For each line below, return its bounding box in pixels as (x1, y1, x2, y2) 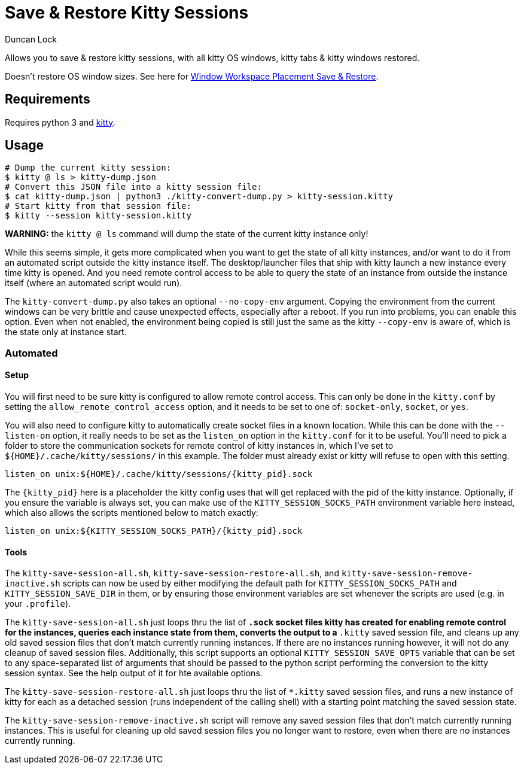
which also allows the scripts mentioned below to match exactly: (5, 507, 258, 518)
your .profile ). (5, 598, 71, 609)
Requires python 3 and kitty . (5, 117, 115, 127)
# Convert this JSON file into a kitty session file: (5, 182, 262, 192)
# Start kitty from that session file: (5, 201, 191, 211)
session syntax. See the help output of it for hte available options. (5, 668, 263, 679)
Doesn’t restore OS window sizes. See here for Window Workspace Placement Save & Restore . (5, 71, 379, 81)
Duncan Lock (5, 34, 57, 44)
